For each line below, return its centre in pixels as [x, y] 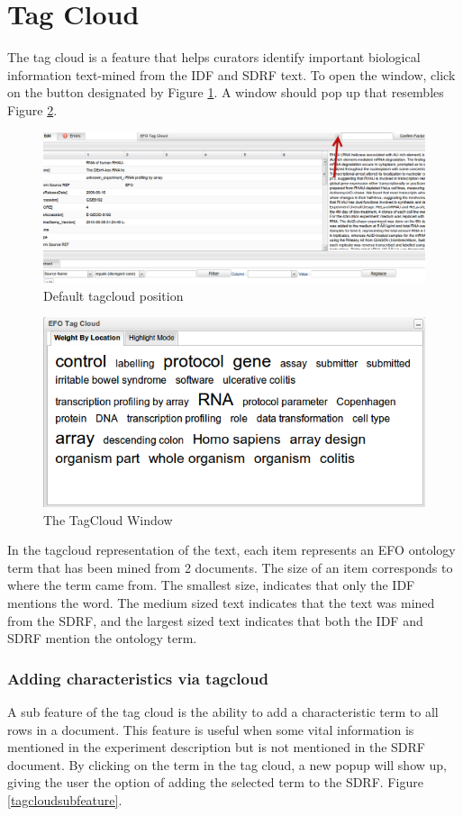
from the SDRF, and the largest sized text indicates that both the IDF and [215, 620]
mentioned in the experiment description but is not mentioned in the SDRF [217, 747]
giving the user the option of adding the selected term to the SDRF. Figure [215, 782]
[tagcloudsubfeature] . [65, 799]
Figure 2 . [32, 109]
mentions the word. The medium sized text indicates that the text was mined [221, 602]
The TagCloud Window [108, 519]
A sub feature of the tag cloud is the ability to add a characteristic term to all [223, 711]
